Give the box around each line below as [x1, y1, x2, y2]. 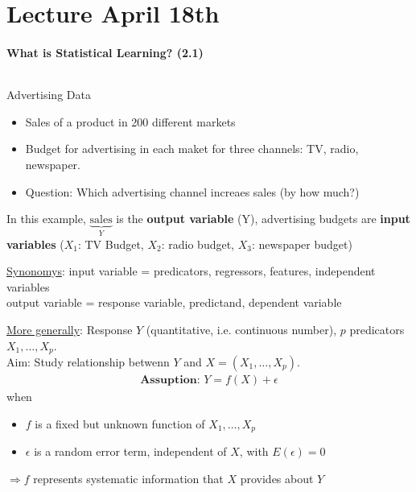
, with [239, 443, 269, 460]
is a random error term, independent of [34, 443, 227, 460]
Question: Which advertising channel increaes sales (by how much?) [25, 183, 360, 200]
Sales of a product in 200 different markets [25, 113, 236, 130]
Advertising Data [6, 86, 91, 103]
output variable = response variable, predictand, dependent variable [6, 294, 342, 311]
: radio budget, [161, 235, 235, 252]
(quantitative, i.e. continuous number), [146, 320, 337, 337]
